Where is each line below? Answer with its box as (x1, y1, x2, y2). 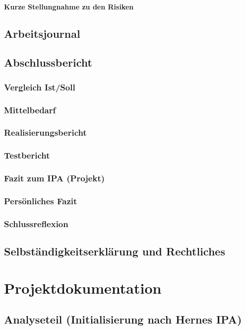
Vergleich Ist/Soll (4, 81, 75, 93)
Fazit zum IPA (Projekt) (4, 172, 105, 184)
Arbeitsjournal (4, 25, 80, 41)
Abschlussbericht (4, 55, 92, 70)
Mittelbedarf (4, 103, 56, 116)
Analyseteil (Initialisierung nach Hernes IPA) (4, 312, 242, 327)
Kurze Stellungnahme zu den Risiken (4, 1, 134, 11)
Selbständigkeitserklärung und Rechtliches (4, 244, 225, 259)
